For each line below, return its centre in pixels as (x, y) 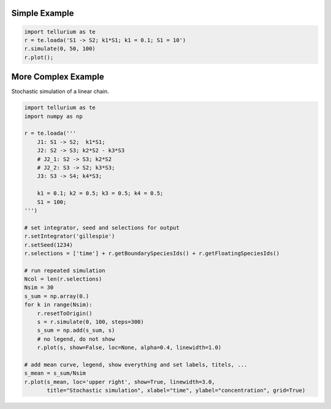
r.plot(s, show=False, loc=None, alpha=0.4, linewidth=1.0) (129, 348)
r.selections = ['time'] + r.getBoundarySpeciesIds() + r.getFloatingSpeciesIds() (152, 253)
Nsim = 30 (39, 287)
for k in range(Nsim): (58, 305)
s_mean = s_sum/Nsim (55, 373)
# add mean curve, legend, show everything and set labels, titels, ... (136, 365)
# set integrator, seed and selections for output (102, 227)
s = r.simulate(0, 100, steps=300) (90, 322)
